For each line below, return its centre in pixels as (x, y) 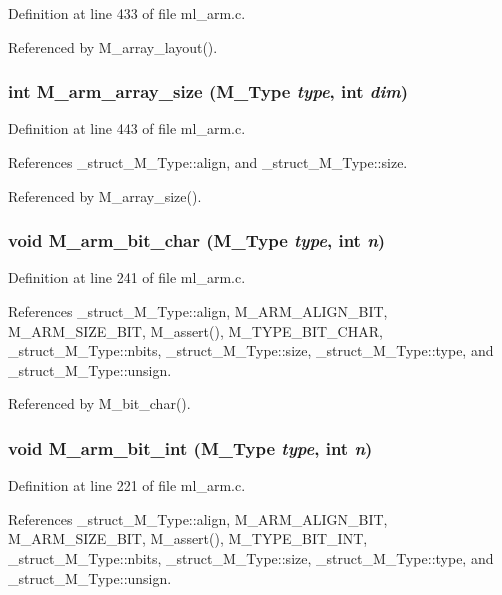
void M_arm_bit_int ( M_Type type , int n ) (190, 447)
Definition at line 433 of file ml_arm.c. (127, 13)
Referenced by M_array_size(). (105, 195)
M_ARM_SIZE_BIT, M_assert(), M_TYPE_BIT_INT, (188, 538)
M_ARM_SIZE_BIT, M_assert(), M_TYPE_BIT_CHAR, (195, 330)
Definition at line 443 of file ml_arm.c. (127, 128)
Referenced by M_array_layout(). (113, 46)
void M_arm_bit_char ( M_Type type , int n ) (197, 240)
